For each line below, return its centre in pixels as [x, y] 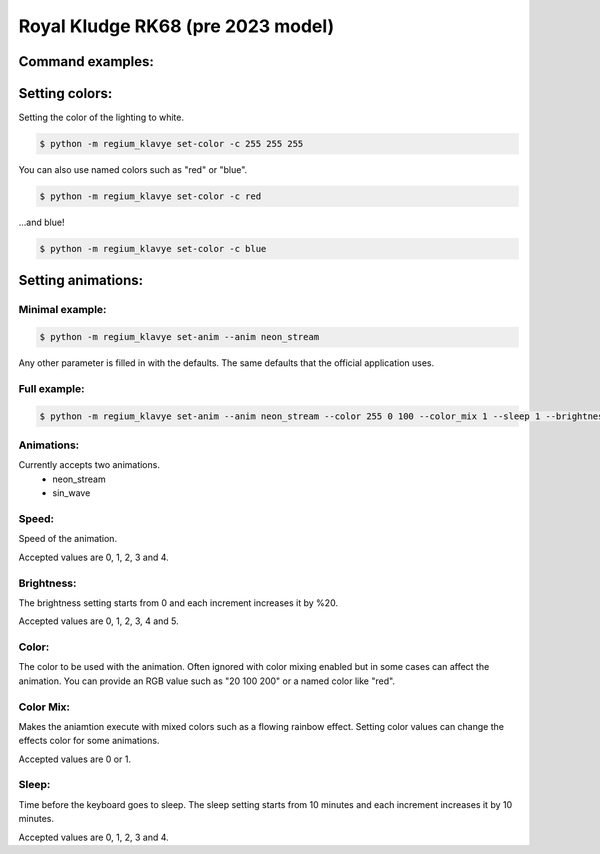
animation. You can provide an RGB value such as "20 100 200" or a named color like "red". [206, 681]
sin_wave [71, 493]
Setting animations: [81, 280]
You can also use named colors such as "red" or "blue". [133, 170]
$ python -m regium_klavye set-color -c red [150, 196]
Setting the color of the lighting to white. [101, 117]
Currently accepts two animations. [89, 465]
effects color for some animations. [89, 741]
